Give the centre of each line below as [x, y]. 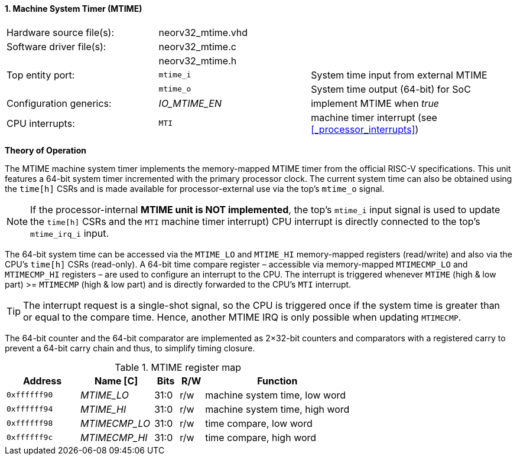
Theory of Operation [45, 150]
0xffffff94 [30, 409]
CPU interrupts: [41, 123]
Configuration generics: [59, 103]
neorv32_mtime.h [198, 61]
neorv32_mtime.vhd [203, 32]
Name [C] [116, 381]
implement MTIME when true [375, 103]
